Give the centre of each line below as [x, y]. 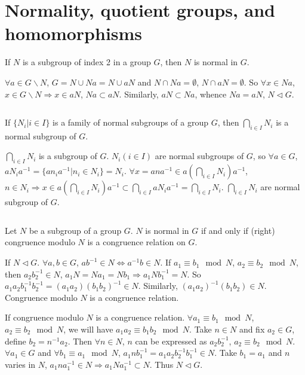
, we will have [88, 329]
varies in [20, 364]
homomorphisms [74, 33]
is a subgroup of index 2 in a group [87, 62]
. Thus [161, 364]
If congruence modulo [44, 317]
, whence [211, 94]
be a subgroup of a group [75, 230]
